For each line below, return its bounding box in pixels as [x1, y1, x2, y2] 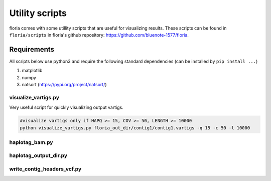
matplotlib [22, 68, 43, 74]
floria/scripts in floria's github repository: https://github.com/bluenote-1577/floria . [9, 32, 189, 38]
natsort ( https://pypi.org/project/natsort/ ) [22, 82, 107, 88]
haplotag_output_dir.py [9, 152, 68, 159]
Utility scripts [9, 8, 67, 19]
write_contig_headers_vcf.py [9, 165, 82, 172]
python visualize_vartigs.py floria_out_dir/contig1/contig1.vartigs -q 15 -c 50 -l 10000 [20, 125, 250, 130]
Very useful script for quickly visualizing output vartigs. [9, 104, 124, 110]
